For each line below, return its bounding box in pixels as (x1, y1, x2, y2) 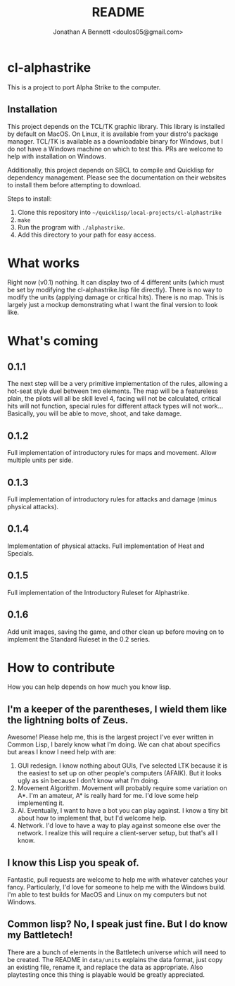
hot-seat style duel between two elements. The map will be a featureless (7, 387, 218, 395)
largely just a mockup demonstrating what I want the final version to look (7, 301, 218, 309)
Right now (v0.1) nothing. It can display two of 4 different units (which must (7, 278, 224, 287)
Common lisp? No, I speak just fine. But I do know (7, 918, 228, 930)
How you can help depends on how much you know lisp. (7, 682, 171, 691)
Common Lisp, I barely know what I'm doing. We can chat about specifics (7, 740, 220, 749)
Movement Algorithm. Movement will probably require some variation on (17, 784, 227, 792)
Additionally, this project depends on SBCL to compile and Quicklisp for (7, 166, 215, 174)
